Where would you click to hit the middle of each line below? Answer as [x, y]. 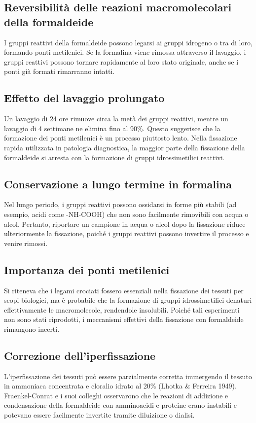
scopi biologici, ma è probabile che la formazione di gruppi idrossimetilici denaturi [128, 300]
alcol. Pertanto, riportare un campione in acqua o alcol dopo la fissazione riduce [125, 224]
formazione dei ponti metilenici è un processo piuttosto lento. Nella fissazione [121, 138]
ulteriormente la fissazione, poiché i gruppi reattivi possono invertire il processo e [127, 233]
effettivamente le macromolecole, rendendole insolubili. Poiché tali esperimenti [122, 309]
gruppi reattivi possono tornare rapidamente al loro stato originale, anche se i [121, 61]
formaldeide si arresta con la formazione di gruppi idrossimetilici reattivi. [114, 157]
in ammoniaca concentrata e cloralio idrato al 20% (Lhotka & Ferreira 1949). [120, 386]
